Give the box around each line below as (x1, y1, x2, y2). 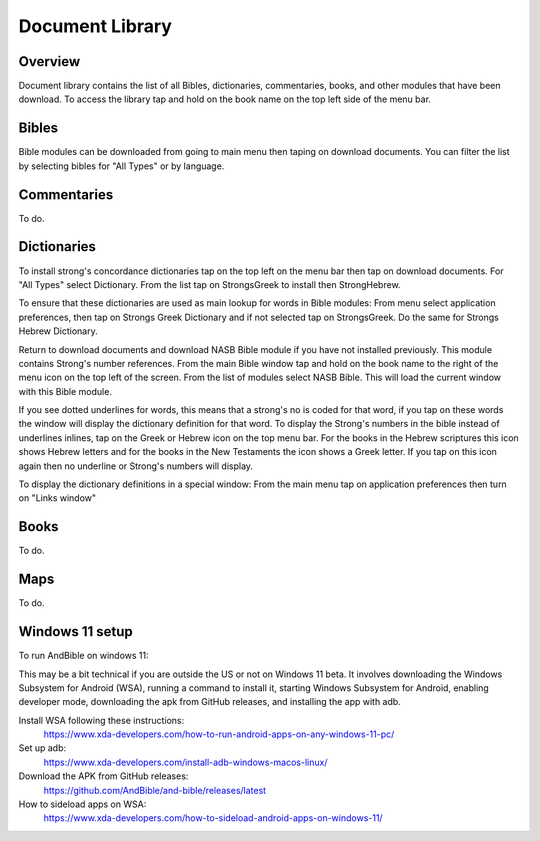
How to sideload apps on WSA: (18, 798, 147, 810)
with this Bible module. (18, 385, 112, 397)
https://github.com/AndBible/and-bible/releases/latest (43, 784, 267, 796)
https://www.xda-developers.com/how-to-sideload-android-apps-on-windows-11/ (43, 812, 384, 824)
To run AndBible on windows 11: (18, 650, 149, 662)
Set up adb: (18, 742, 67, 754)
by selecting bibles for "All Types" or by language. (18, 160, 225, 172)
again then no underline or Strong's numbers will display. (18, 460, 254, 472)
